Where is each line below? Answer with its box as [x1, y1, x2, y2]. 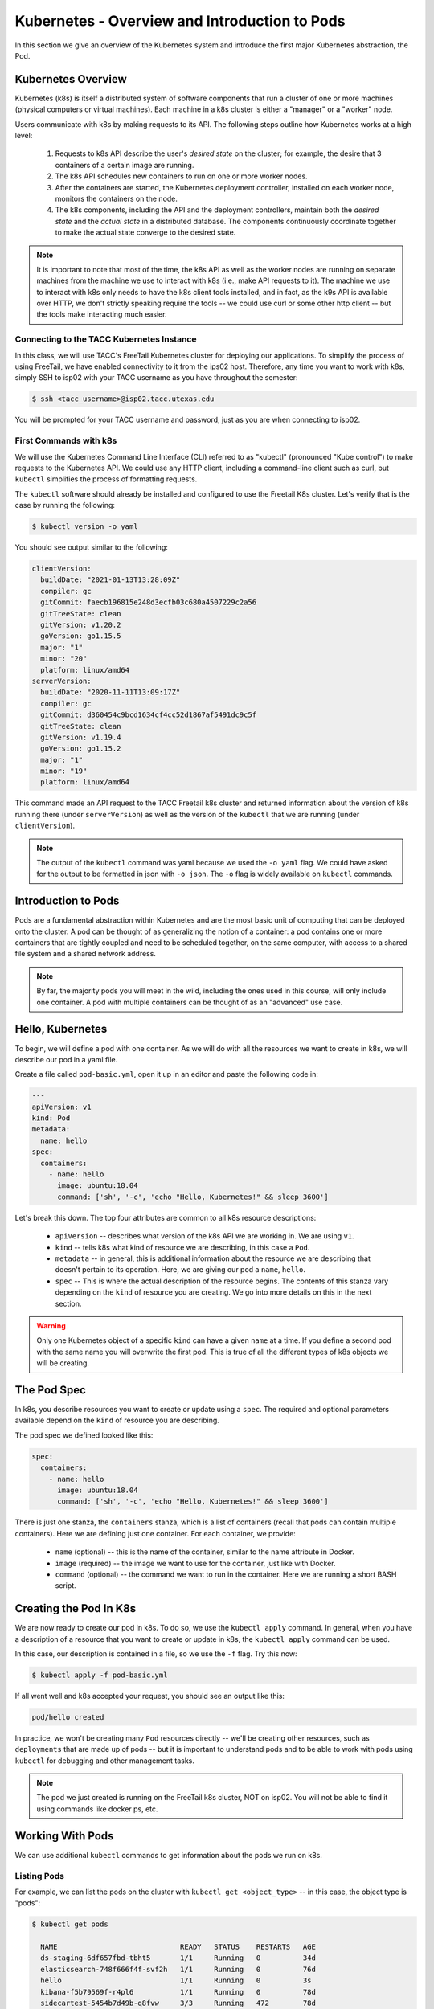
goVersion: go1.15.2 [40, 744, 121, 753]
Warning [36, 1320, 66, 1330]
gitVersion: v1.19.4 [40, 732, 121, 742]
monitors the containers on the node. [55, 194, 178, 203]
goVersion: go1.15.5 [40, 632, 121, 640]
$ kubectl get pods [31, 1920, 108, 1929]
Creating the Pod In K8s [14, 1602, 137, 1615]
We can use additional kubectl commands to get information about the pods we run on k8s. [14, 1850, 323, 1860]
